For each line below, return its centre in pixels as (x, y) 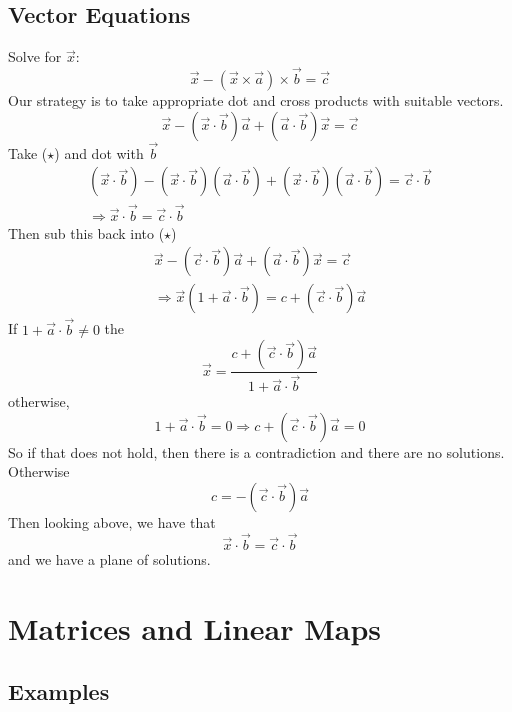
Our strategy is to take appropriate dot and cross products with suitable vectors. (256, 100)
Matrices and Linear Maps (195, 627)
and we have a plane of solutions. (109, 558)
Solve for (35, 56)
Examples (59, 691)
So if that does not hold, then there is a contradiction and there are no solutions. (256, 451)
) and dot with (99, 152)
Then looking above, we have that (112, 522)
